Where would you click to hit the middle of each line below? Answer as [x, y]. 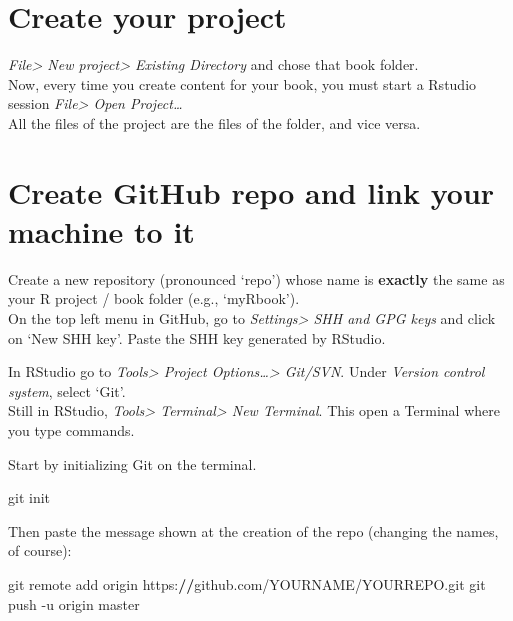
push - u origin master [74, 603]
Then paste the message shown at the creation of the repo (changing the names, [253, 530]
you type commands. [71, 429]
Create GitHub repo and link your [251, 191]
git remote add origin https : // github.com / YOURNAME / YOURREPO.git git [247, 583]
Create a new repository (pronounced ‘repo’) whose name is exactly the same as [256, 278]
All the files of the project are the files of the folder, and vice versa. [214, 122]
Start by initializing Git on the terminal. [132, 463]
